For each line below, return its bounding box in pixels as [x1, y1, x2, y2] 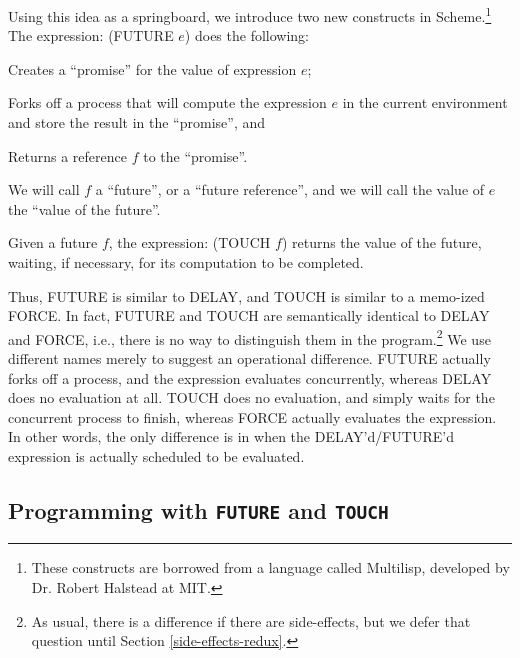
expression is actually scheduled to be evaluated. [8, 446, 305, 466]
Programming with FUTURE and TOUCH [8, 494, 389, 525]
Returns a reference [8, 145, 127, 166]
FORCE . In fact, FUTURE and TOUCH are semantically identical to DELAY [8, 305, 490, 326]
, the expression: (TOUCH [108, 232, 271, 253]
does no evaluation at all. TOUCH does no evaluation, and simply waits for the [8, 387, 495, 408]
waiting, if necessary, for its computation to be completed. [8, 252, 364, 272]
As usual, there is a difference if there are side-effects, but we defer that [31, 610, 471, 631]
